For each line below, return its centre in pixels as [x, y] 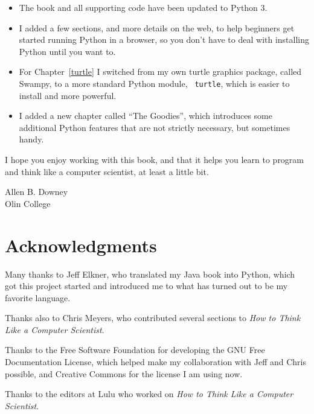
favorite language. [38, 297]
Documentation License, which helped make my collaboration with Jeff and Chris [155, 362]
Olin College [28, 203]
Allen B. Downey [37, 192]
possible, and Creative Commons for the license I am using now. [124, 373]
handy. [31, 139]
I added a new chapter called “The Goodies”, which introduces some [146, 116]
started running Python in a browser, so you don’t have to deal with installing [164, 40]
